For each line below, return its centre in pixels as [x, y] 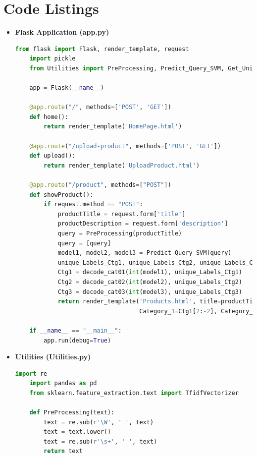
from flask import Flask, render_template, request [102, 49]
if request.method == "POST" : [93, 204]
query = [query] [84, 243]
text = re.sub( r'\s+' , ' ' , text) [101, 441]
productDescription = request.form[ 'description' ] [143, 224]
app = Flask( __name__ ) [67, 88]
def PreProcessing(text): [72, 413]
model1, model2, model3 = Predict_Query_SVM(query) [145, 253]
